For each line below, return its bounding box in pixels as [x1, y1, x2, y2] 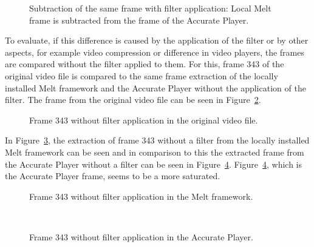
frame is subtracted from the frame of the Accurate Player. [29, 13, 249, 26]
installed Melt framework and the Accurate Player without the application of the [5, 81, 306, 94]
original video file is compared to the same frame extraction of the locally [5, 69, 278, 82]
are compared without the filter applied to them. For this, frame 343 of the [5, 58, 284, 70]
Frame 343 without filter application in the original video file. [29, 113, 258, 126]
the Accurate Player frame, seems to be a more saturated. [5, 170, 220, 182]
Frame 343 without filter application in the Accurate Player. [29, 230, 253, 243]
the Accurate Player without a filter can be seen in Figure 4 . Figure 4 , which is [5, 157, 302, 170]
